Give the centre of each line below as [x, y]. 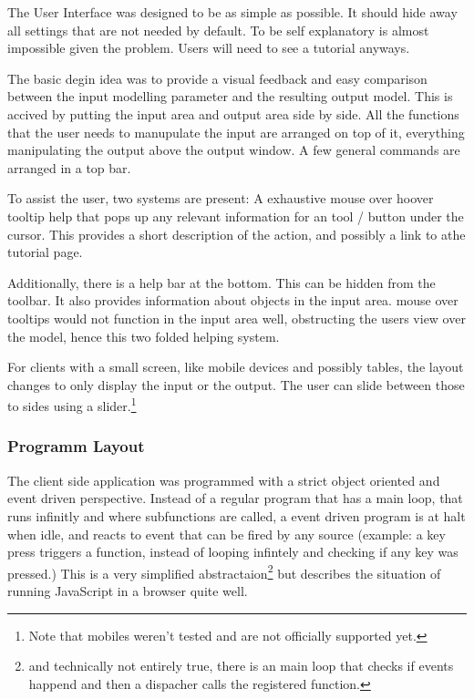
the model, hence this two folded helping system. [144, 336]
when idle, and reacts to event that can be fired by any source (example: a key [227, 534]
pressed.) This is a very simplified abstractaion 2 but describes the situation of [224, 571]
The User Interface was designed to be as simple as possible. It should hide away [232, 12]
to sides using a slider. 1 [72, 404]
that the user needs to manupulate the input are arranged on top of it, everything [236, 132]
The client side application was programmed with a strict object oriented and [224, 480]
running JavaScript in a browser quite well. [128, 590]
